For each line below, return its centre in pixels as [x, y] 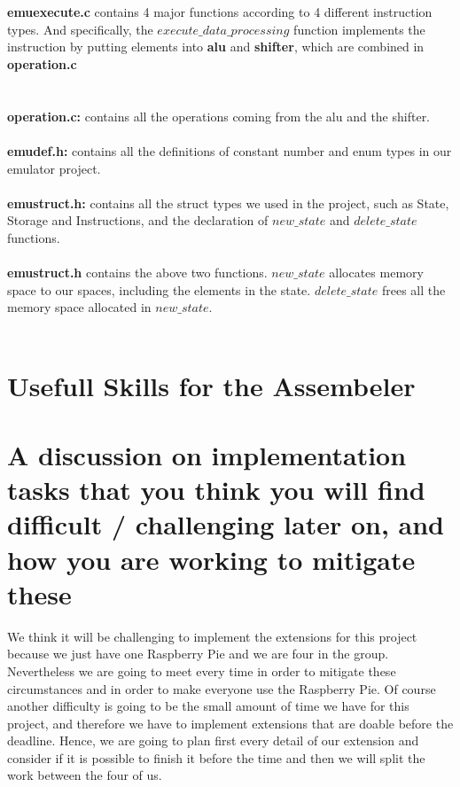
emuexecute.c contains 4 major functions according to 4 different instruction [220, 12]
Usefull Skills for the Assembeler [211, 385]
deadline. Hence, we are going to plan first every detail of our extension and [213, 740]
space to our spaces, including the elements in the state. [159, 289]
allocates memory [376, 273]
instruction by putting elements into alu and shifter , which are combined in [216, 47]
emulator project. [54, 168]
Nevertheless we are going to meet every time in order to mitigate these [202, 670]
